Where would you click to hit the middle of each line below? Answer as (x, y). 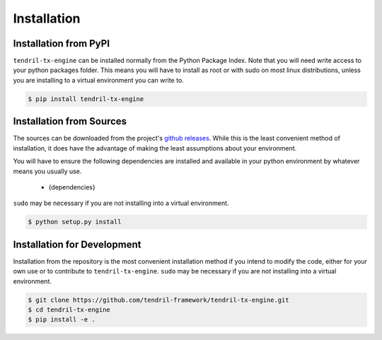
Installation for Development (77, 244)
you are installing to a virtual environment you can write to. (98, 80)
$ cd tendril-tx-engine (69, 310)
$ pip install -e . (62, 320)
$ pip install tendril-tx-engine (86, 99)
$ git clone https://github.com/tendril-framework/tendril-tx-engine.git (158, 300)
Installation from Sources (70, 121)
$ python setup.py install (75, 222)
